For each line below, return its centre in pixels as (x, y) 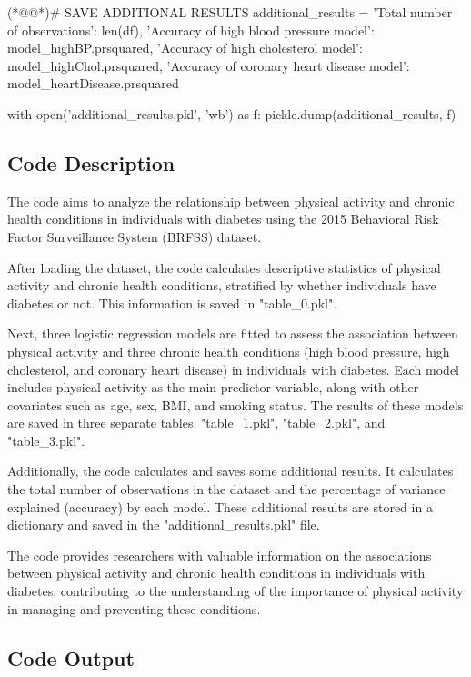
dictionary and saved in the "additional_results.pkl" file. (164, 525)
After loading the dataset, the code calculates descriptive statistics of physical (224, 267)
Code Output (71, 657)
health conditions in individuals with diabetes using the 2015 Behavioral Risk (223, 219)
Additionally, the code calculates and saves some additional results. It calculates (230, 471)
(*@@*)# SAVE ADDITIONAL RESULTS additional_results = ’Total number (230, 12)
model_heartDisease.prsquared (93, 83)
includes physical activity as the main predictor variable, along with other (213, 387)
